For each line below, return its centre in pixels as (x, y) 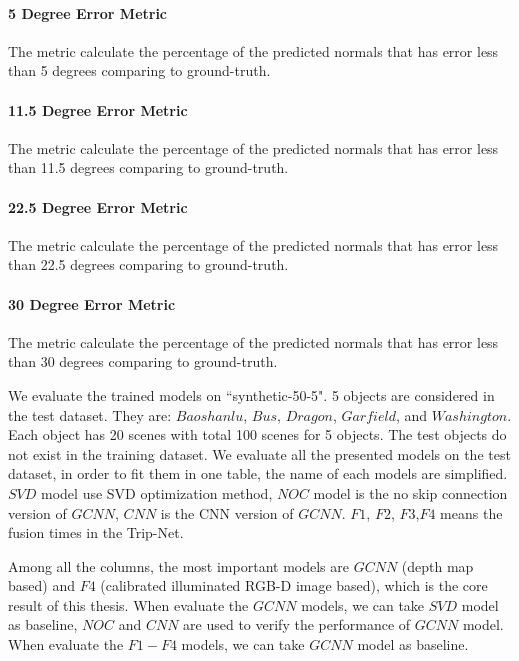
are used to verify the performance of (297, 624)
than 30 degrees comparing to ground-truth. (143, 361)
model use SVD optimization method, (157, 492)
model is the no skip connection (410, 492)
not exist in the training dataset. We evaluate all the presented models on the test (259, 453)
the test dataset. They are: (90, 414)
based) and (41, 585)
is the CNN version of (227, 512)
